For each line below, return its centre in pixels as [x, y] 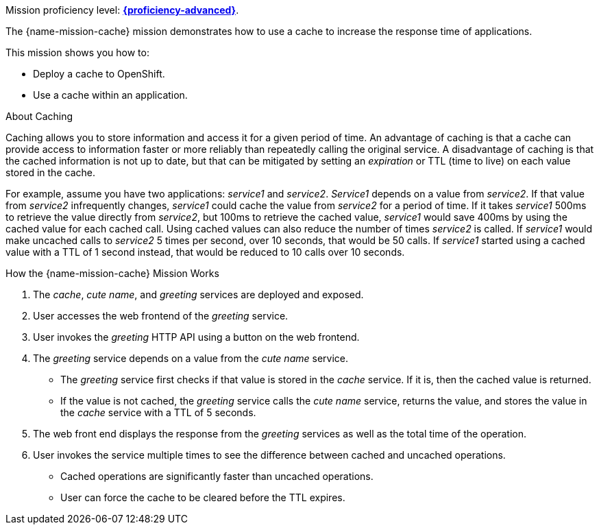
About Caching [39, 116]
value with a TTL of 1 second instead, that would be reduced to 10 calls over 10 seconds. [205, 252]
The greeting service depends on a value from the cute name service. [191, 358]
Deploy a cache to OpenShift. [99, 74]
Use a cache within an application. [110, 95]
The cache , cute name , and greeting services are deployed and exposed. [198, 294]
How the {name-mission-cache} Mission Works [112, 273]
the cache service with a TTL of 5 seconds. [158, 412]
